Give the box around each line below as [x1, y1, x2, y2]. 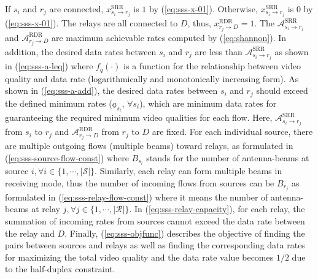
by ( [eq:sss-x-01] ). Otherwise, [149, 2, 258, 15]
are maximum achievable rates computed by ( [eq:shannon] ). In [51, 31, 287, 44]
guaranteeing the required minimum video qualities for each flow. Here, [5, 111, 273, 124]
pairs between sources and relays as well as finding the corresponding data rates [5, 239, 305, 251]
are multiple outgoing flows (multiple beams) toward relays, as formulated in [5, 139, 293, 152]
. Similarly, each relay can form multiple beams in [95, 164, 282, 177]
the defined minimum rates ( [5, 96, 112, 109]
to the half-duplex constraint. [5, 262, 115, 275]
